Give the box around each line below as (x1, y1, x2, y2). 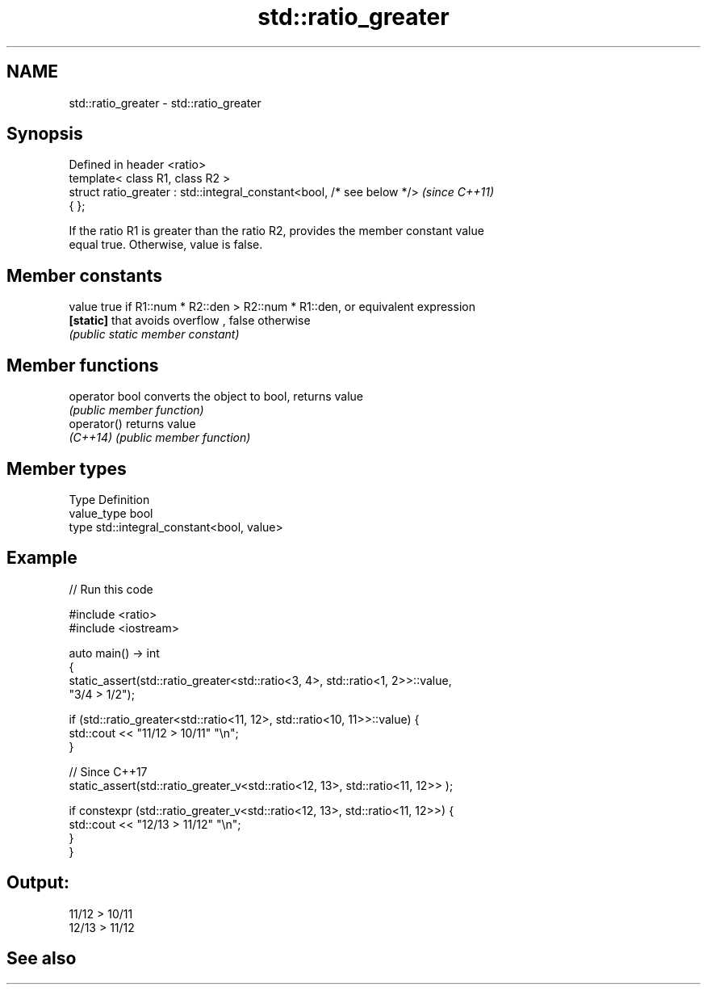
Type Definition (69, 492, 150, 506)
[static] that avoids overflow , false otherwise (69, 313, 311, 328)
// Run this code (69, 582, 153, 596)
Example (6, 548, 77, 569)
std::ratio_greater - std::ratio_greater (69, 95, 261, 110)
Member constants (6, 265, 162, 286)
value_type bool (69, 506, 153, 520)
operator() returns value (69, 417, 196, 431)
